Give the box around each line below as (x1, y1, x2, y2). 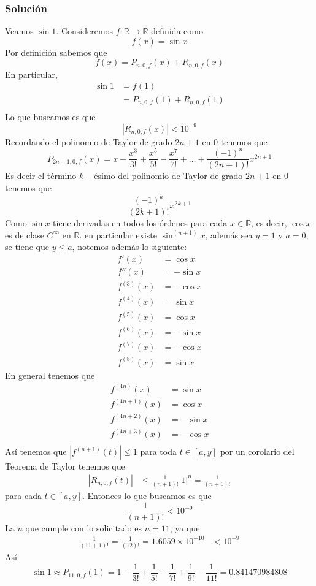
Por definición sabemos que (5, 45, 107, 58)
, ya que (169, 521, 200, 534)
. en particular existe (79, 228, 157, 241)
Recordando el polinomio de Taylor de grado (5, 135, 172, 148)
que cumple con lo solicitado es (25, 521, 142, 534)
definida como (151, 25, 203, 37)
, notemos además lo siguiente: (72, 240, 187, 253)
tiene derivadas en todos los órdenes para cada (53, 216, 228, 229)
